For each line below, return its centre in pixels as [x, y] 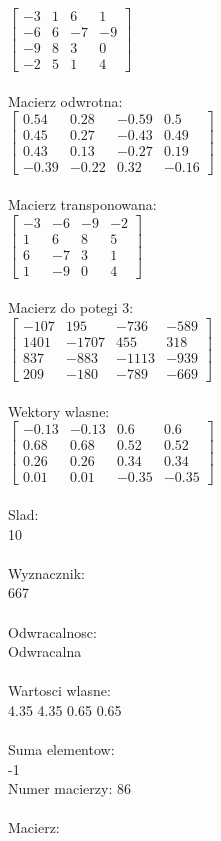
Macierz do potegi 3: [71, 307]
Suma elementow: [61, 749]
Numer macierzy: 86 [69, 788]
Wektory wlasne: [59, 410]
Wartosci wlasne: [59, 690]
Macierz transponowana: [82, 204]
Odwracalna [45, 651]
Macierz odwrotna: [65, 100]
